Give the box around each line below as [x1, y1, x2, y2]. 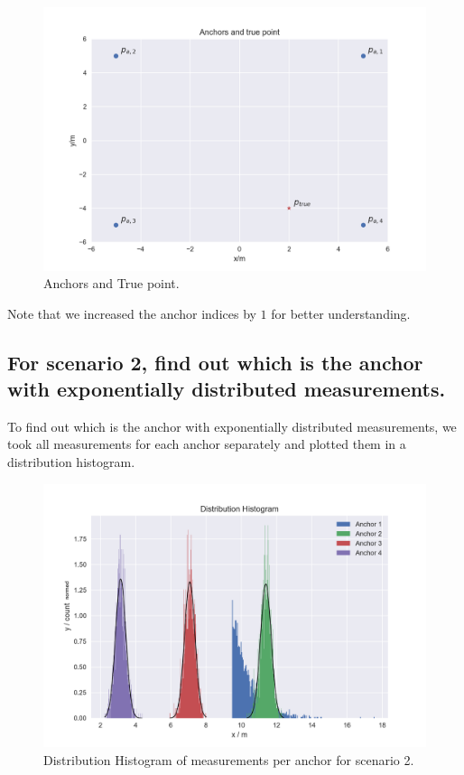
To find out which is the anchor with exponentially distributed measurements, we [7, 416, 457, 435]
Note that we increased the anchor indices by [7, 303, 256, 322]
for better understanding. [271, 303, 411, 322]
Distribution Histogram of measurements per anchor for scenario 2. [43, 750, 414, 769]
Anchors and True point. [43, 274, 180, 293]
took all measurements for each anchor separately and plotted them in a [7, 434, 406, 453]
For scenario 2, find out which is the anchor [7, 348, 423, 376]
